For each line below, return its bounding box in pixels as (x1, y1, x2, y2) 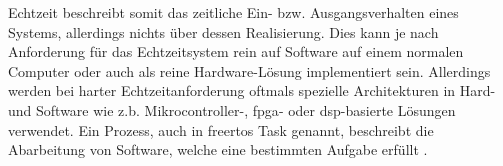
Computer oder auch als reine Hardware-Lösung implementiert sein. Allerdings (8, 60, 491, 81)
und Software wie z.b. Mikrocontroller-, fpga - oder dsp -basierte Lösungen (8, 99, 456, 120)
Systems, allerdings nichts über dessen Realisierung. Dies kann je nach (8, 21, 439, 42)
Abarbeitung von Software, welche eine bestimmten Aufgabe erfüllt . (8, 139, 428, 160)
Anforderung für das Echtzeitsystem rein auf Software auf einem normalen (8, 41, 464, 62)
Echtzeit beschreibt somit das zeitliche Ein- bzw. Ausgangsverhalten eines (8, 2, 459, 22)
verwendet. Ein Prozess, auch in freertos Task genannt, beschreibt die (8, 119, 434, 140)
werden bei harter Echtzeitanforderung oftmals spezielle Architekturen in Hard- (8, 80, 496, 101)
